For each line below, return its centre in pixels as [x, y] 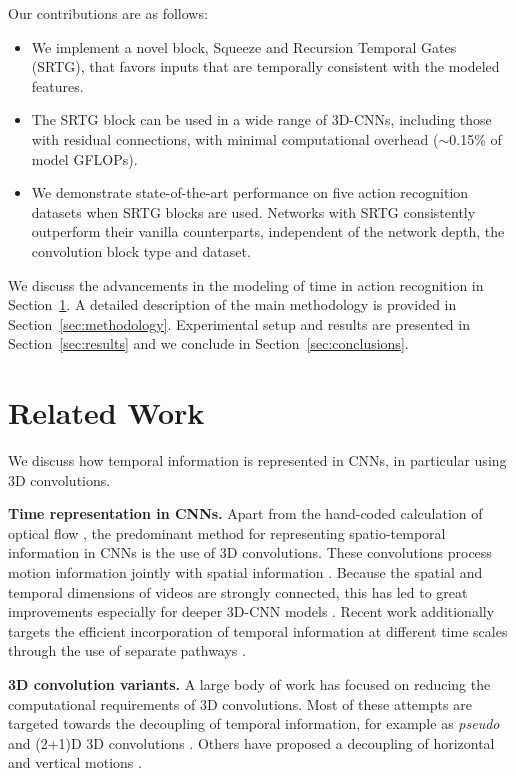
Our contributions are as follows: [108, 13]
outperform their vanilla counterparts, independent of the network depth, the [268, 231]
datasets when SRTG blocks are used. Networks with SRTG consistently [253, 211]
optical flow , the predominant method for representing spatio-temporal [227, 532]
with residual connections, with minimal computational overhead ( [235, 138]
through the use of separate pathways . [127, 650]
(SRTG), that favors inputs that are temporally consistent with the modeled [265, 66]
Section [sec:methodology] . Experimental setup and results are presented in [239, 323]
